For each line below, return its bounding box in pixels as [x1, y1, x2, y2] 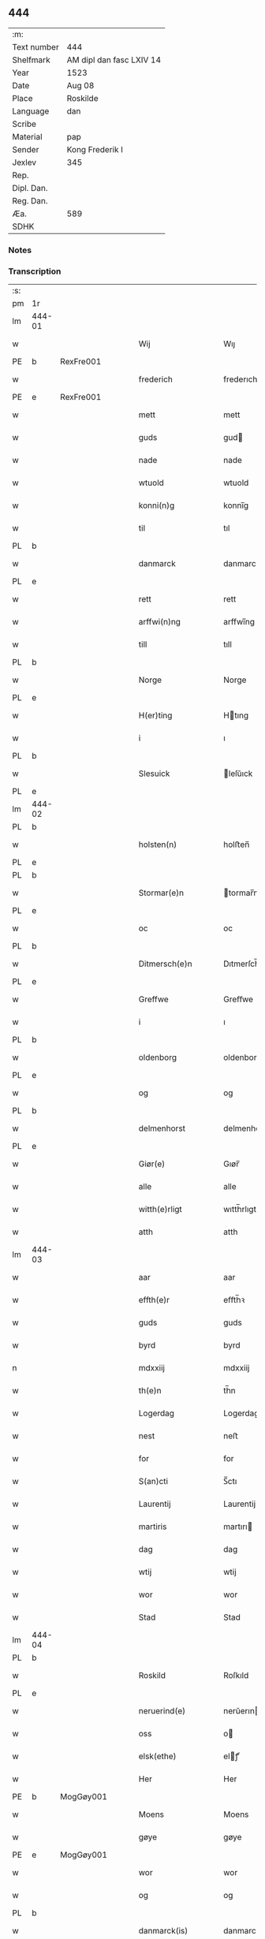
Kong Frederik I [66, 144, 124, 155]
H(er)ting [138, 710, 173, 721]
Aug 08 [66, 80, 95, 91]
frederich [138, 374, 174, 385]
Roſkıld [223, 1670, 249, 1681]
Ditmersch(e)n [138, 958, 192, 969]
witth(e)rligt [138, 1204, 183, 1215]
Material [12, 131, 43, 142]
